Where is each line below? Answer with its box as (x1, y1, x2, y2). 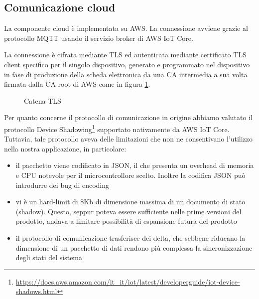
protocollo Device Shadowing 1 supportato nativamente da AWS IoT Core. (4, 122, 230, 134)
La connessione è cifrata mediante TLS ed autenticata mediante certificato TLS (4, 49, 247, 60)
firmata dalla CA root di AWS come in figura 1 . (4, 79, 150, 89)
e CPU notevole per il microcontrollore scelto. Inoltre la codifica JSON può (15, 169, 246, 180)
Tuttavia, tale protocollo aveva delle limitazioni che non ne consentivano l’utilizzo (4, 134, 253, 144)
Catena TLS (24, 95, 61, 106)
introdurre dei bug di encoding (15, 179, 110, 190)
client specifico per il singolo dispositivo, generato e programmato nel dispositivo (4, 59, 250, 69)
